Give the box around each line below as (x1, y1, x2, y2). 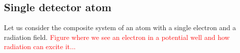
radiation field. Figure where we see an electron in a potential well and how (4, 32, 230, 42)
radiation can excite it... (4, 41, 76, 52)
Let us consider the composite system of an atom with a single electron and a (4, 22, 236, 33)
